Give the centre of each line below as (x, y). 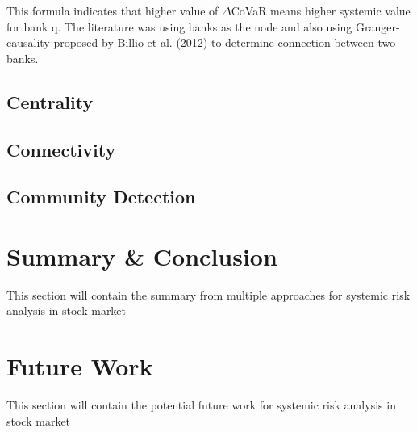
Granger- (378, 26)
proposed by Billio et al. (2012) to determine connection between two (225, 42)
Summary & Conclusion (142, 256)
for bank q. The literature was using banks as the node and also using (179, 26)
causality (28, 42)
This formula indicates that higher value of (113, 10)
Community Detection (101, 197)
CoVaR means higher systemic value (321, 10)
